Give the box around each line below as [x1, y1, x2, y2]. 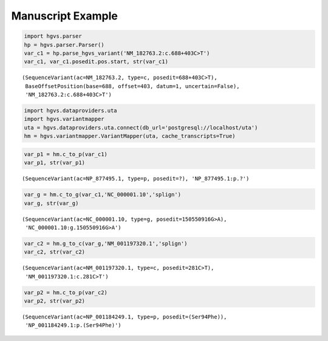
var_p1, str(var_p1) [24, 159, 85, 167]
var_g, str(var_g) [24, 199, 79, 207]
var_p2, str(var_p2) [24, 298, 85, 305]
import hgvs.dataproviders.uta [24, 107, 118, 114]
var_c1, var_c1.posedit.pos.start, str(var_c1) [24, 58, 168, 65]
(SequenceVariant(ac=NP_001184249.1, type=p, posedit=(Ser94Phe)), [22, 314, 227, 320]
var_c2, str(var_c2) [24, 249, 85, 255]
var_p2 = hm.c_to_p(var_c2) [24, 289, 108, 296]
